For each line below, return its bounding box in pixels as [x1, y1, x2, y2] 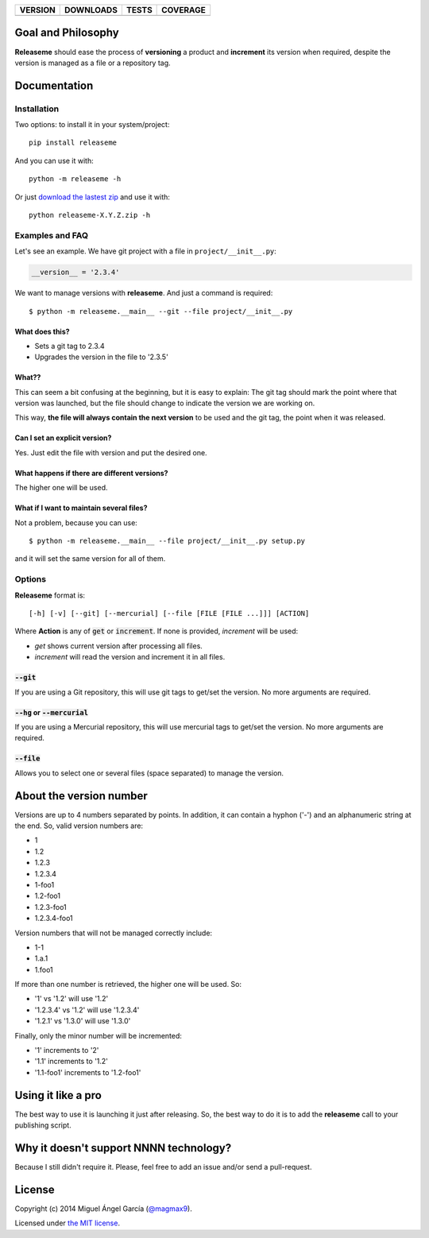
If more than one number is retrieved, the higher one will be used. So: [14, 980, 242, 989]
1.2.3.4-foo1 [34, 914, 73, 923]
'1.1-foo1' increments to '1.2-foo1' [34, 1067, 141, 1077]
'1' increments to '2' [34, 1046, 99, 1055]
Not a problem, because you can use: [14, 517, 138, 528]
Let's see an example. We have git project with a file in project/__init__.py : [14, 246, 277, 256]
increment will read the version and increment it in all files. [34, 652, 226, 662]
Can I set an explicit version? [14, 433, 112, 443]
